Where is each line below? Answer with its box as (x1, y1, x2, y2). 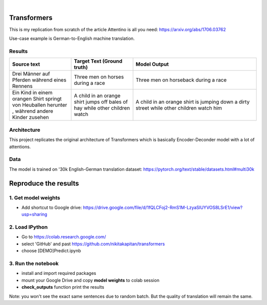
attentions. (9, 144, 31, 150)
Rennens (12, 83, 33, 90)
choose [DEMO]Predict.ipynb (21, 248, 81, 254)
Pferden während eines (12, 76, 67, 83)
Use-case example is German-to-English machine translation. (9, 36, 135, 41)
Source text (12, 61, 41, 68)
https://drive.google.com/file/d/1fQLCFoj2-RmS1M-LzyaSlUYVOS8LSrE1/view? (83, 204, 243, 210)
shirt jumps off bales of (74, 99, 128, 106)
